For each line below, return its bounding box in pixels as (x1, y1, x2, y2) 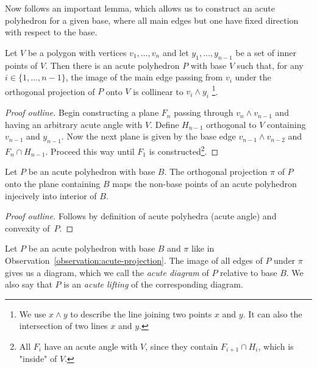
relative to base (220, 266, 277, 278)
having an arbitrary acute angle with (5, 118, 143, 130)
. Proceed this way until (45, 144, 135, 157)
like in (191, 242, 215, 255)
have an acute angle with (44, 339, 138, 352)
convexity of (5, 221, 50, 234)
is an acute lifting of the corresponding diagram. (63, 278, 243, 291)
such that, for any (237, 58, 304, 71)
